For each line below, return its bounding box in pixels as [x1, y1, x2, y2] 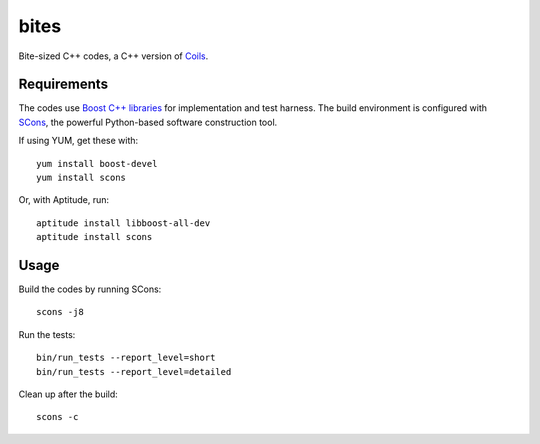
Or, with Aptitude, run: [18, 194, 110, 206]
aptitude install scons [36, 231, 153, 243]
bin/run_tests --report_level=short [36, 352, 216, 364]
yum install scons [36, 172, 127, 184]
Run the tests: [18, 328, 76, 340]
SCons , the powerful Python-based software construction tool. [18, 116, 278, 128]
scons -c [36, 411, 79, 423]
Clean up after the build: [18, 388, 119, 400]
